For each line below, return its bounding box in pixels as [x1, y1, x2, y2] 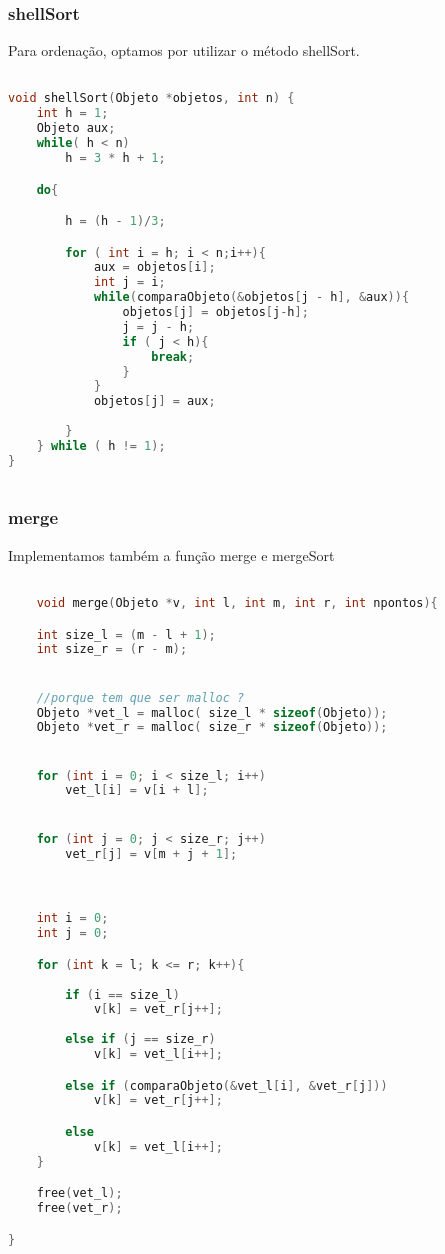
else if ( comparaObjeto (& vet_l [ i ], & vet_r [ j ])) [65, 1078, 388, 1093]
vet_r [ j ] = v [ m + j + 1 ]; [65, 846, 238, 861]
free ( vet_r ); [36, 1201, 123, 1216]
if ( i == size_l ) [65, 987, 180, 1002]
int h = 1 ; [36, 106, 109, 121]
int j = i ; [93, 275, 166, 290]
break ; [151, 349, 195, 364]
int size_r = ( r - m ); [36, 642, 188, 657]
